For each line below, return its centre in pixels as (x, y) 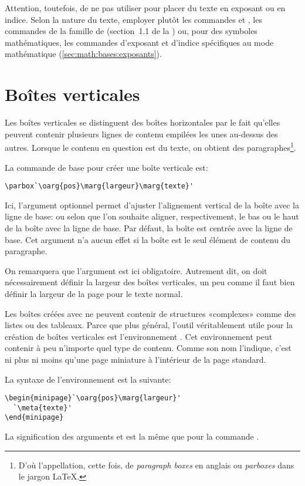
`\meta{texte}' (43, 408)
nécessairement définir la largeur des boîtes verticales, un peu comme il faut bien (150, 282)
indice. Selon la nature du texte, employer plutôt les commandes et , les (133, 19)
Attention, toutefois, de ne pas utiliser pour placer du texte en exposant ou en (145, 8)
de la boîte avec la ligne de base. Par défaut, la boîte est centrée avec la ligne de (149, 227)
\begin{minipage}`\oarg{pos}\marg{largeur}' (93, 398)
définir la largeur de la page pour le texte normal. (94, 293)
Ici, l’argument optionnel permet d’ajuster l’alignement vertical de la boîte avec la (152, 205)
